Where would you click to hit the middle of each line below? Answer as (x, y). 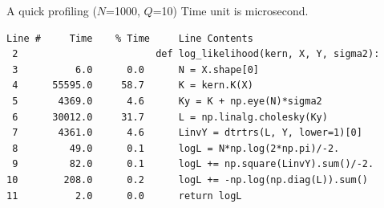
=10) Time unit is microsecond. (230, 10)
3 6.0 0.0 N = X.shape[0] (135, 69)
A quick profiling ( (52, 10)
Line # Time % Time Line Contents (130, 38)
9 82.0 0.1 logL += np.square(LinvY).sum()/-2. (193, 164)
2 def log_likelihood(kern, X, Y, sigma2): (196, 54)
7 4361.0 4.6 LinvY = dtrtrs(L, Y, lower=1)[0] (187, 133)
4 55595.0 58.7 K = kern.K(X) (133, 86)
